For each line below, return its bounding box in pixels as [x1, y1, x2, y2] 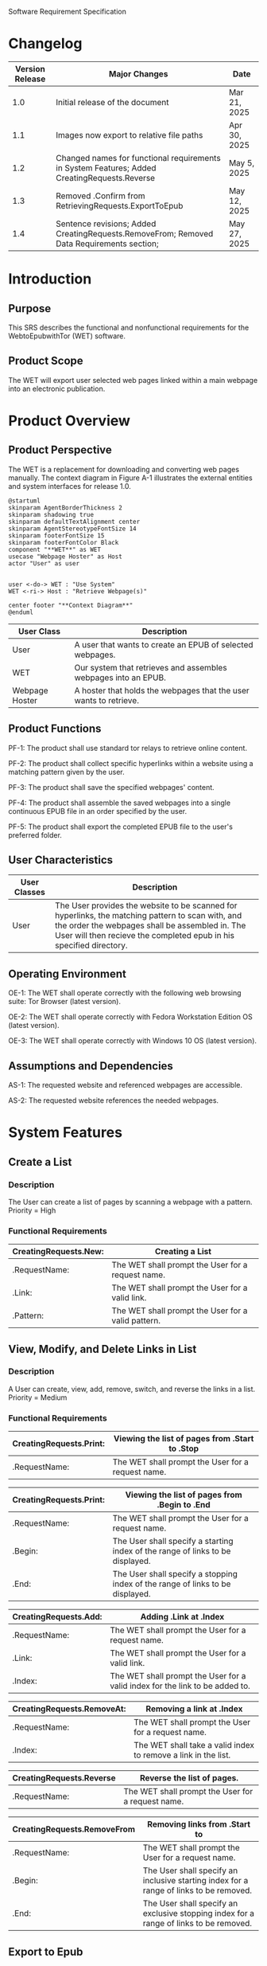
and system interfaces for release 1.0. [8, 481, 131, 491]
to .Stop [168, 1443, 199, 1454]
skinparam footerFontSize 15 [8, 531, 105, 540]
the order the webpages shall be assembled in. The [55, 920, 246, 931]
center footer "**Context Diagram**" [8, 601, 133, 609]
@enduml [8, 608, 34, 616]
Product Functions [8, 722, 102, 736]
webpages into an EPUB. [74, 672, 167, 683]
